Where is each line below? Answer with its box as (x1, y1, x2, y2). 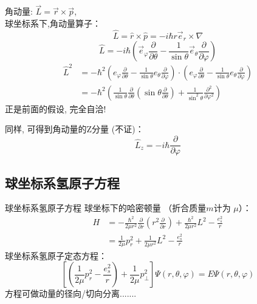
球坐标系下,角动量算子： (5, 16, 101, 29)
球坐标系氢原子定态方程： (5, 249, 107, 262)
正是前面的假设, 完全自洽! (5, 102, 106, 115)
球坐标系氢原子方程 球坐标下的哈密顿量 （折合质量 (5, 201, 207, 214)
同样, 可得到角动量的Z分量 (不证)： (5, 123, 144, 135)
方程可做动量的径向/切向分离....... (5, 287, 137, 300)
